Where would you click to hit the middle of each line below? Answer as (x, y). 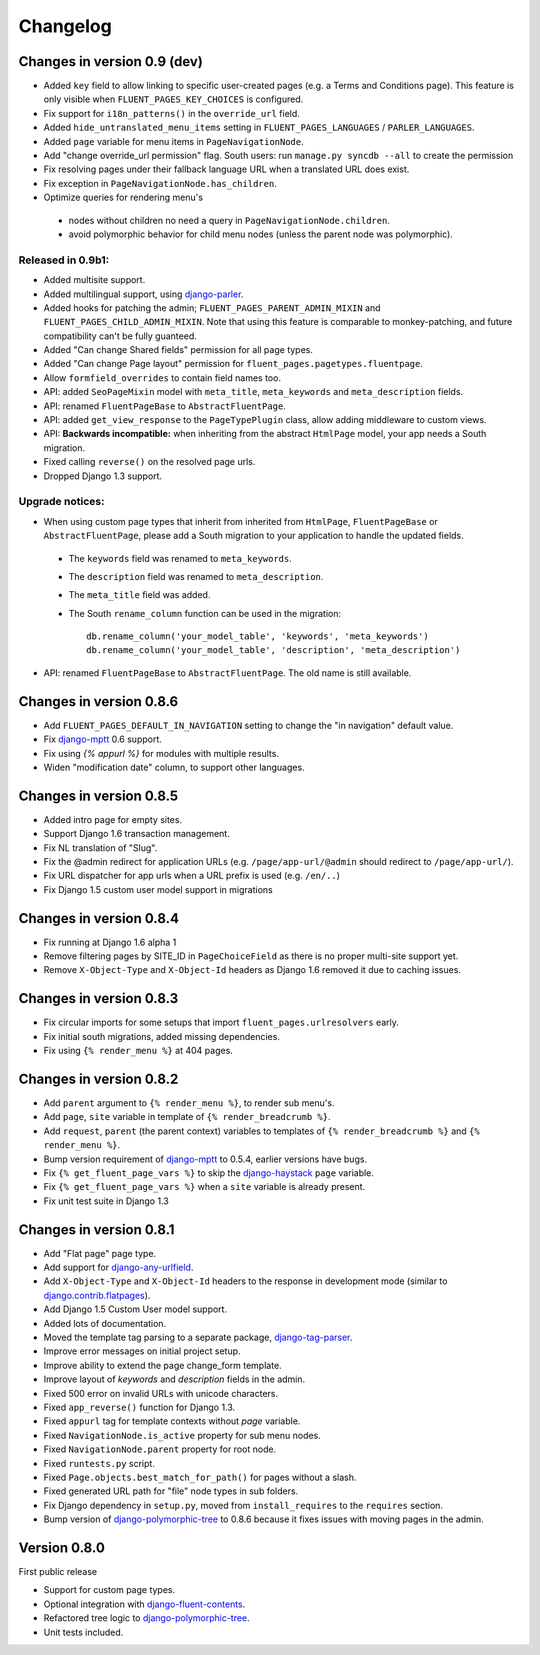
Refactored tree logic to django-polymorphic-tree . (146, 1618)
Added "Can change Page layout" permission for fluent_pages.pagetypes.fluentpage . (233, 364)
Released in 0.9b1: (64, 260)
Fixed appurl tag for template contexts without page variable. (172, 1421)
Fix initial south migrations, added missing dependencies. (161, 1036)
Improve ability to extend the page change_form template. (162, 1365)
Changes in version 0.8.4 (99, 918)
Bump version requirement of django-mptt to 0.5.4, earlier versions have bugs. (205, 1159)
